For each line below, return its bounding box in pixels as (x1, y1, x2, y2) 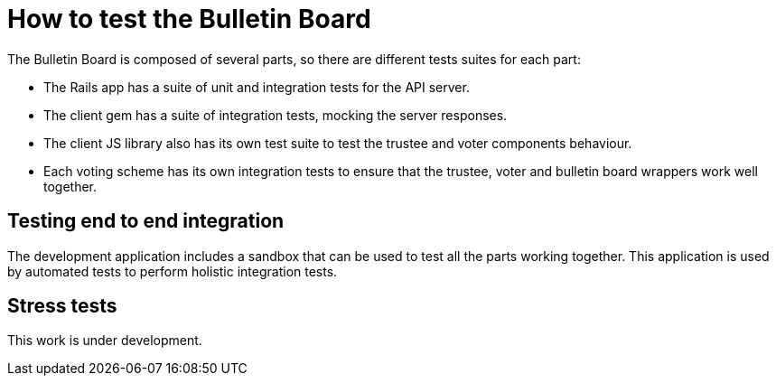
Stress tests (7, 294, 117, 318)
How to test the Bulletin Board (7, 4, 371, 34)
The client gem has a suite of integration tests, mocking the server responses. (43, 107, 508, 123)
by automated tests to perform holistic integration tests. (7, 263, 338, 279)
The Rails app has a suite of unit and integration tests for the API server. (43, 79, 470, 95)
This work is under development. (7, 332, 202, 349)
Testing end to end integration (7, 210, 285, 233)
